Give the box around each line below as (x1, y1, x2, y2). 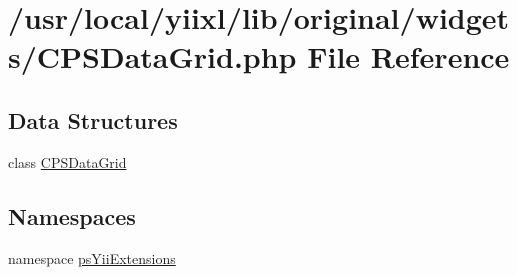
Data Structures (8, 104, 178, 135)
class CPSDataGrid (8, 151, 127, 172)
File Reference (307, 36, 510, 77)
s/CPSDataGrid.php (8, 36, 297, 77)
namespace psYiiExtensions (8, 247, 176, 268)
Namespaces (8, 200, 136, 231)
